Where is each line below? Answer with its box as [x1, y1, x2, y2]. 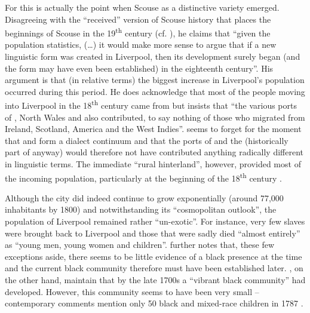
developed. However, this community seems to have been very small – [5, 285, 259, 297]
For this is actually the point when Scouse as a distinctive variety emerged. [5, 1, 280, 13]
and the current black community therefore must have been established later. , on [5, 262, 303, 274]
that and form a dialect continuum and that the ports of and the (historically [5, 134, 288, 146]
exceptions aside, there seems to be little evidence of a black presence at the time [5, 250, 302, 262]
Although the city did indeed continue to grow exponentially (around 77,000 [5, 191, 284, 204]
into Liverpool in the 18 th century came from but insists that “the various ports [5, 97, 297, 112]
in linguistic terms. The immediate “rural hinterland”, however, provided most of [5, 158, 301, 170]
